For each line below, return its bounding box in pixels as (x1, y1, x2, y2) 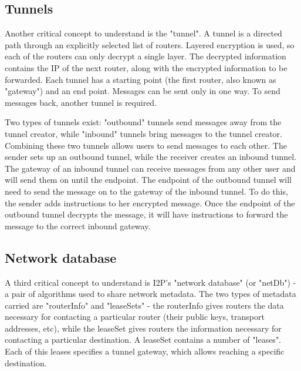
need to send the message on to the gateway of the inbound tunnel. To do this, (5, 185, 288, 197)
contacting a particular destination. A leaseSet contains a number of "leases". (5, 333, 282, 346)
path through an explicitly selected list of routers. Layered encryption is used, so (5, 38, 295, 51)
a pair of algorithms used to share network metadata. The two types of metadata (5, 288, 296, 300)
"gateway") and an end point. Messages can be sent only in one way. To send (5, 85, 280, 97)
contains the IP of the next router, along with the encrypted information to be (5, 61, 288, 73)
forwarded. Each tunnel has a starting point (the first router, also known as (5, 73, 276, 85)
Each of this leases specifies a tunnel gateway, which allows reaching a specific (5, 345, 285, 357)
